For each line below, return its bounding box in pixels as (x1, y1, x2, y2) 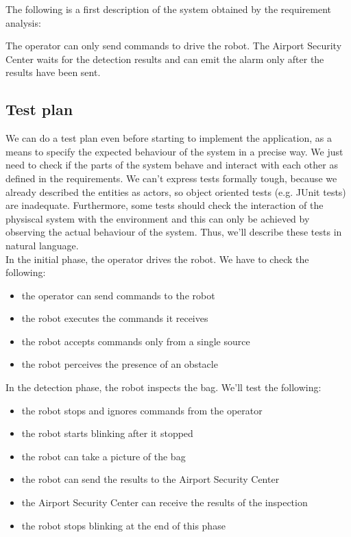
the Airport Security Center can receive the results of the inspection (21, 495, 308, 510)
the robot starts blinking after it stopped (21, 426, 193, 440)
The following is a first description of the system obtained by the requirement (5, 2, 331, 16)
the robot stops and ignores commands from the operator (21, 403, 263, 417)
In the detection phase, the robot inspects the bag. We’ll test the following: (5, 380, 322, 395)
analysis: (5, 15, 41, 29)
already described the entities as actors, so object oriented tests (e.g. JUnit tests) (5, 184, 346, 199)
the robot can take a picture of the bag (21, 449, 186, 463)
